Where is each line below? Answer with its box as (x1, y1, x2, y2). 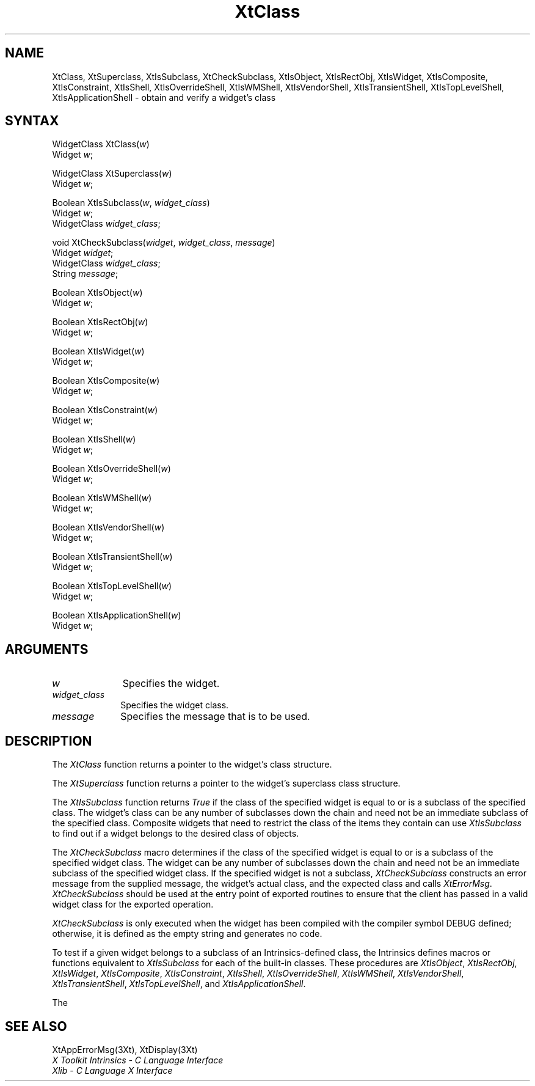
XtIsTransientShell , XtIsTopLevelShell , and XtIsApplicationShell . (52, 978, 306, 989)
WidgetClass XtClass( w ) (52, 139, 150, 150)
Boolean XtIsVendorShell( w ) (52, 522, 165, 533)
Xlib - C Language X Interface (52, 1065, 173, 1076)
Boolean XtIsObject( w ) (52, 287, 143, 298)
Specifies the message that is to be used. (120, 710, 310, 723)
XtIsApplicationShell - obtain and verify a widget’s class (52, 92, 276, 103)
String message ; (52, 268, 118, 279)
